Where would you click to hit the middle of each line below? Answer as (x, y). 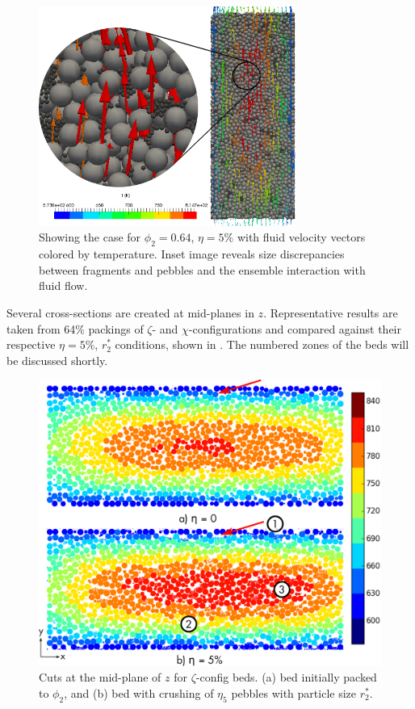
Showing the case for (90, 237)
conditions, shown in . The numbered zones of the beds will (262, 344)
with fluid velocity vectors (301, 237)
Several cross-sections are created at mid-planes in (130, 312)
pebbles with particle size (293, 692)
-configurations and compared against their (295, 328)
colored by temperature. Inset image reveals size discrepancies (192, 254)
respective (31, 344)
